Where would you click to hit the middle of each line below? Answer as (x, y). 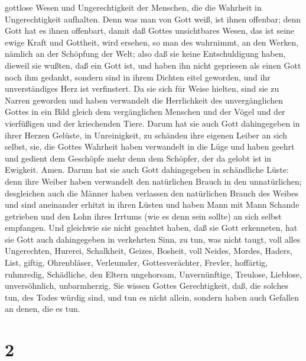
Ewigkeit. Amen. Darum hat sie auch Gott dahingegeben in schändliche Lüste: (147, 170)
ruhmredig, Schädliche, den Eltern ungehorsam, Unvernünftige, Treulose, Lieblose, (153, 274)
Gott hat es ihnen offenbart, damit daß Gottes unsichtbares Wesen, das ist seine (150, 30)
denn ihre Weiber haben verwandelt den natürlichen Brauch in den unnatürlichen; (153, 181)
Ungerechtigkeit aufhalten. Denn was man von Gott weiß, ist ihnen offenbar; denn (153, 19)
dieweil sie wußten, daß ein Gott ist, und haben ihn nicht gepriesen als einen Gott (153, 65)
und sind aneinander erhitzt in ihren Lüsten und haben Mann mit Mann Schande (152, 204)
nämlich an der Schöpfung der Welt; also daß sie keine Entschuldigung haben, (145, 54)
